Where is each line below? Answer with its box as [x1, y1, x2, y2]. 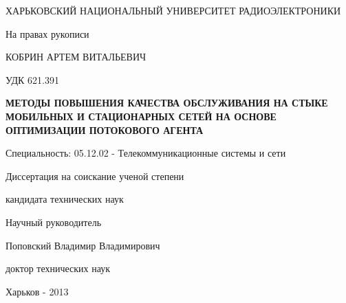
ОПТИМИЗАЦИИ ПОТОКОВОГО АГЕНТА [6, 122, 204, 137]
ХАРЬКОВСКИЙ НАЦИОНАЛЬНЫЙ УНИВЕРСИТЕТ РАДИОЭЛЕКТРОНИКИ [6, 3, 341, 17]
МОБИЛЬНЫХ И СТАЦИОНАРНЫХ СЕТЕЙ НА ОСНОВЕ [6, 109, 277, 123]
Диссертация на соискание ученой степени [6, 168, 184, 183]
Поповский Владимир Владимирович [6, 238, 160, 252]
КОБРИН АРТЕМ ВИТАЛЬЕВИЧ [6, 49, 147, 64]
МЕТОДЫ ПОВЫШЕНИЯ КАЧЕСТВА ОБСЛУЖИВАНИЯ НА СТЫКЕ [6, 96, 328, 110]
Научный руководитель [6, 214, 102, 229]
